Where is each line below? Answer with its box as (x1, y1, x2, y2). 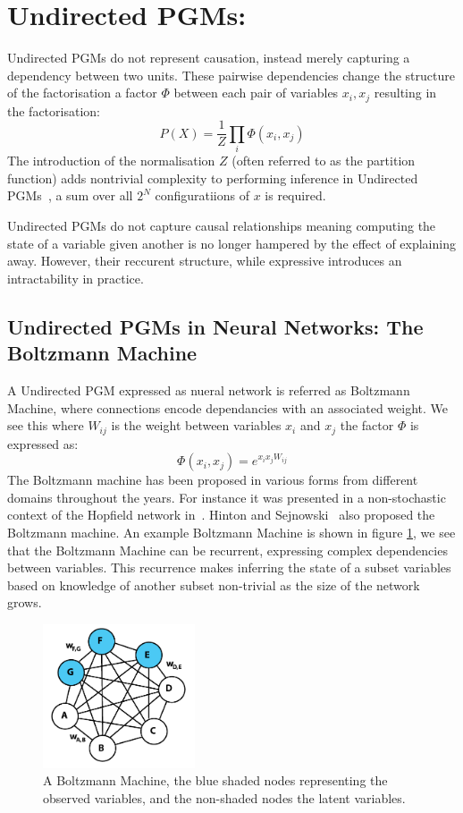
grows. (7, 593, 42, 612)
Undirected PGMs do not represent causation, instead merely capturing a (7, 48, 410, 67)
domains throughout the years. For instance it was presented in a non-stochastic (7, 487, 446, 506)
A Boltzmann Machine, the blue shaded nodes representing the (43, 771, 388, 790)
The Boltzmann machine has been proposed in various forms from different (7, 470, 418, 489)
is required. (265, 186, 326, 205)
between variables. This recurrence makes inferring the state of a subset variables (7, 558, 451, 577)
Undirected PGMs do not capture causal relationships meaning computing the (7, 216, 436, 234)
